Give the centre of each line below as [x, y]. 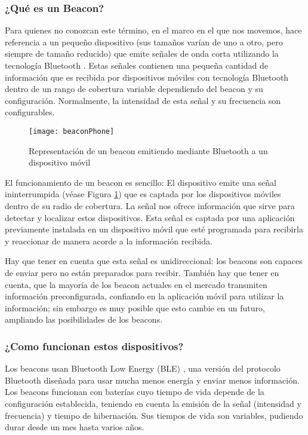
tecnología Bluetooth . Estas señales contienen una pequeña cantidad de [136, 65]
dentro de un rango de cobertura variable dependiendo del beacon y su [134, 89]
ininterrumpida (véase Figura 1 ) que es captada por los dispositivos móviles [143, 194]
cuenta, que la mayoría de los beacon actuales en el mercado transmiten [136, 284]
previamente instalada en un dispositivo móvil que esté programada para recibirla [154, 229]
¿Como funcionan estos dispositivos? [94, 346]
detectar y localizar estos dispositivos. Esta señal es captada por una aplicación [150, 217]
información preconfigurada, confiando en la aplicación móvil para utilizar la [144, 296]
